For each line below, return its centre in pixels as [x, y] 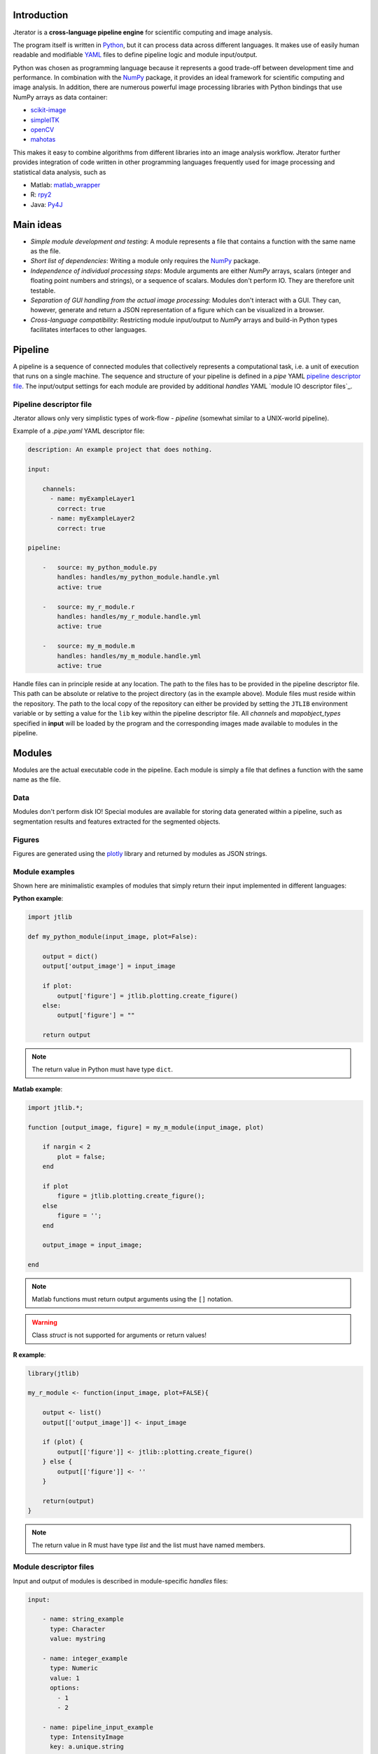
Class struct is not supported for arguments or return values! [119, 1335]
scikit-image [48, 110]
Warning [44, 1322]
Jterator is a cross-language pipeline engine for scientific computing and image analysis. [143, 32]
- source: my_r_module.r [89, 607]
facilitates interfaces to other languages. [89, 330]
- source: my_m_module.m [89, 646]
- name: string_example [83, 1619]
